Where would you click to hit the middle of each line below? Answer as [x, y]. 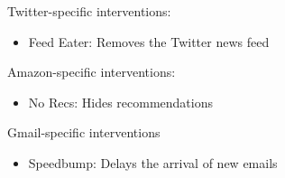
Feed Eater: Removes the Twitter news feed [149, 41]
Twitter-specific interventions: [89, 11]
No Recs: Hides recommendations [121, 102]
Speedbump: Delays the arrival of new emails [153, 162]
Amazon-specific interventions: [92, 72]
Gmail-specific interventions [84, 132]
